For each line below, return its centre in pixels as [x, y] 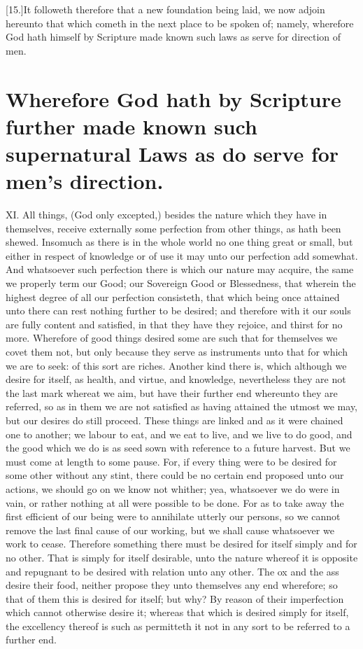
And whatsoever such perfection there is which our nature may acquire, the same [180, 269]
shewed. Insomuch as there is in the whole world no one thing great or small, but [179, 242]
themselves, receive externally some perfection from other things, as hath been [173, 228]
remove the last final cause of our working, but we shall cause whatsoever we [170, 530]
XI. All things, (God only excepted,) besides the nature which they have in [166, 215]
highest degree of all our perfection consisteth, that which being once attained [173, 296]
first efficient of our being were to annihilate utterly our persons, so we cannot [173, 516]
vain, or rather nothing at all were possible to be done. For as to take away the [175, 502]
